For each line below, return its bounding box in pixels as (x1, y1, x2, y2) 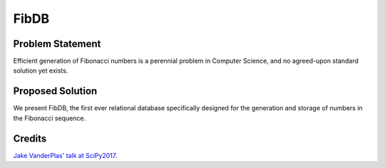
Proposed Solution (13, 85, 98, 98)
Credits (13, 132, 47, 145)
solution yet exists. (13, 66, 68, 75)
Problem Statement (13, 38, 101, 50)
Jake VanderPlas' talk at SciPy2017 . (13, 151, 118, 159)
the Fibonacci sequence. (13, 114, 86, 122)
